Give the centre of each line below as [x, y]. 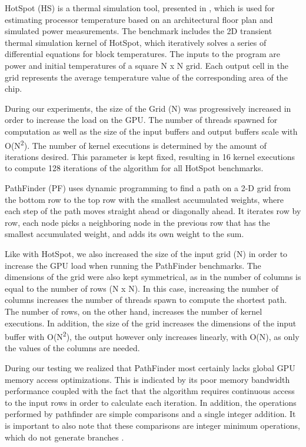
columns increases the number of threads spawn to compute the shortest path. [146, 300]
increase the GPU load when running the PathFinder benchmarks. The [133, 265]
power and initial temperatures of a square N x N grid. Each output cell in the [147, 65]
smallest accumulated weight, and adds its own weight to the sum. [124, 234]
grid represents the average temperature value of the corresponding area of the [146, 77]
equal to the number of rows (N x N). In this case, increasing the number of [142, 288]
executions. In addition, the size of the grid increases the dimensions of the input [151, 323]
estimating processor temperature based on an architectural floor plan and [139, 19]
